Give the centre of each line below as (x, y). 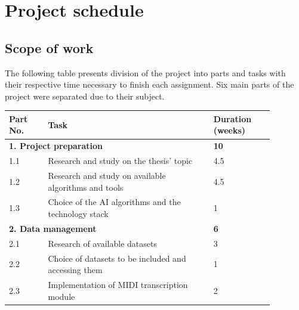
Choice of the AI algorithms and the (114, 202)
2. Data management (53, 228)
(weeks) (229, 130)
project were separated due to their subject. (85, 96)
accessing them (75, 270)
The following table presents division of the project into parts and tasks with (145, 72)
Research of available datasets (102, 243)
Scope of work (49, 47)
